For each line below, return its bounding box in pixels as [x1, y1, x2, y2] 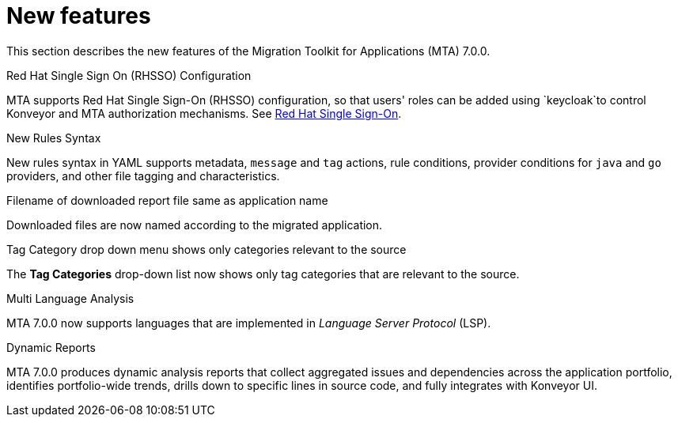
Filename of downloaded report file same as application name [6, 193, 328, 207]
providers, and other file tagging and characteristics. [6, 168, 280, 183]
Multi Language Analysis [6, 291, 134, 305]
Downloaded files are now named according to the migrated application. [6, 217, 383, 232]
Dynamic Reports [6, 340, 96, 354]
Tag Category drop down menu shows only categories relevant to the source [6, 242, 407, 256]
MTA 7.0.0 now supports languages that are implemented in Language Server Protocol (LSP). [6, 315, 491, 330]
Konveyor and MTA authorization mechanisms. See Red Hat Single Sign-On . [6, 106, 402, 120]
